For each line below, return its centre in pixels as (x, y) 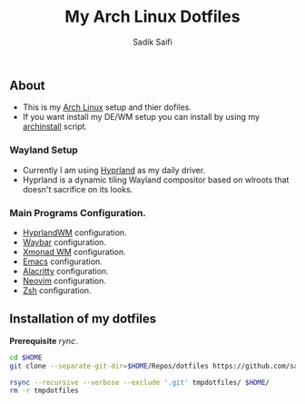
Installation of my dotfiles (83, 319)
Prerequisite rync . (44, 340)
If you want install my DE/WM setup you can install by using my (141, 117)
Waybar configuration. (64, 241)
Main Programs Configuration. (78, 212)
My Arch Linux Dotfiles (152, 17)
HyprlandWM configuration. (74, 232)
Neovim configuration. (64, 281)
